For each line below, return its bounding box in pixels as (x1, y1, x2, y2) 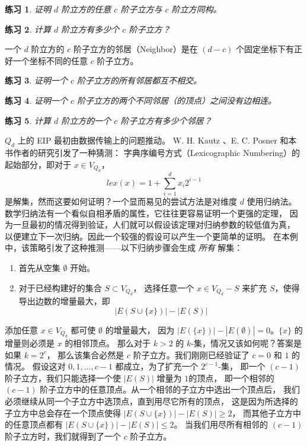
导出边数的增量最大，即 (18, 295, 110, 307)
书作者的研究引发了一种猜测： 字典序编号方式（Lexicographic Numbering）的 (5, 146, 300, 158)
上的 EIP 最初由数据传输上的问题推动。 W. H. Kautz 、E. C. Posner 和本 (17, 134, 297, 146)
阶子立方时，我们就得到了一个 (5, 429, 121, 442)
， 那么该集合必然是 (46, 348, 124, 361)
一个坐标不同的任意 (12, 54, 88, 66)
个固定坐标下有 (235, 43, 294, 55)
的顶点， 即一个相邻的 (188, 371, 274, 384)
